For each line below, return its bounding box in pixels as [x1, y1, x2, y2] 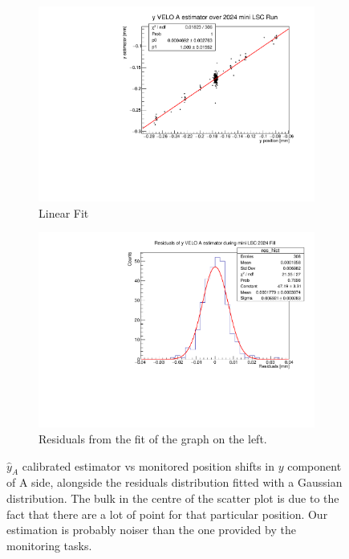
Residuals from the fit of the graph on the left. [39, 430, 267, 447]
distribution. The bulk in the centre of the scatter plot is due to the [6, 489, 339, 506]
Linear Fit [39, 204, 89, 221]
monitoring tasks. [6, 537, 92, 553]
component [287, 457, 342, 474]
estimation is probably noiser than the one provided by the [6, 521, 296, 538]
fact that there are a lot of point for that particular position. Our [6, 505, 328, 522]
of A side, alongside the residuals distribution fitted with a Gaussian [6, 474, 343, 491]
